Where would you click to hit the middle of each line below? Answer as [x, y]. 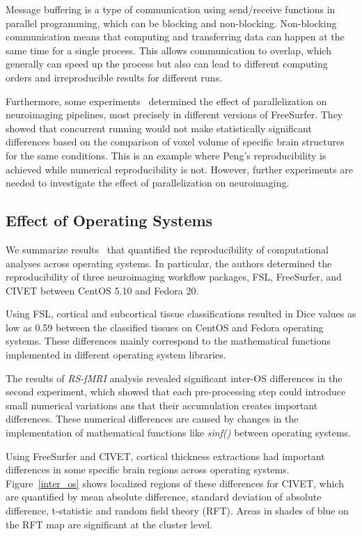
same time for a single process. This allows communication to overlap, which [168, 50]
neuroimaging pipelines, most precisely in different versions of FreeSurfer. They [174, 115]
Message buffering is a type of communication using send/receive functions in [171, 9]
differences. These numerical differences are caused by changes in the [152, 419]
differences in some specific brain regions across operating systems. [148, 470]
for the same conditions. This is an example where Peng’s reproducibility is [166, 155]
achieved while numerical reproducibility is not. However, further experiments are [180, 169]
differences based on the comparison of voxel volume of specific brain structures [175, 142]
